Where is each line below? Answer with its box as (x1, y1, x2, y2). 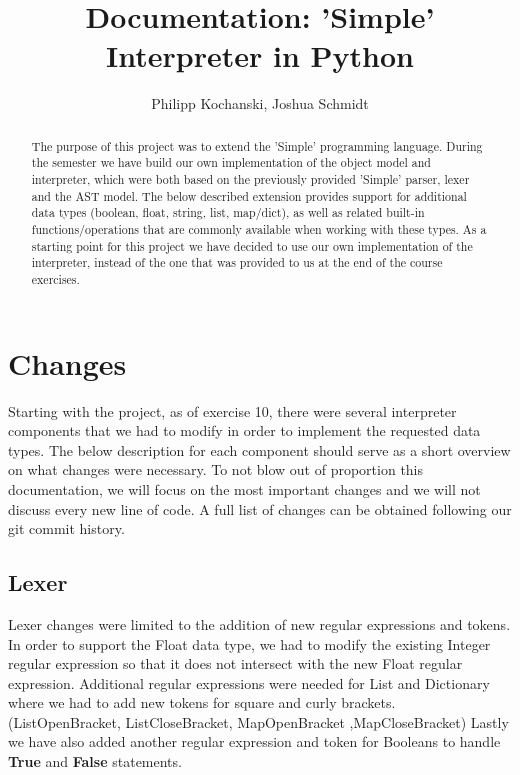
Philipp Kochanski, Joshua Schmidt (151, 93, 369, 114)
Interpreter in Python (106, 35, 414, 76)
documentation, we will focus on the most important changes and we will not (8, 478, 481, 499)
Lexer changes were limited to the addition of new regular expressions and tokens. (8, 613, 511, 634)
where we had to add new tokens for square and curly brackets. (8, 692, 396, 713)
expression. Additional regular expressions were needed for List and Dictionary (8, 672, 490, 693)
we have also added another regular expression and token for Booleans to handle (8, 731, 501, 752)
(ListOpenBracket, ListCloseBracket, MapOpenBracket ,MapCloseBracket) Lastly (8, 711, 509, 732)
